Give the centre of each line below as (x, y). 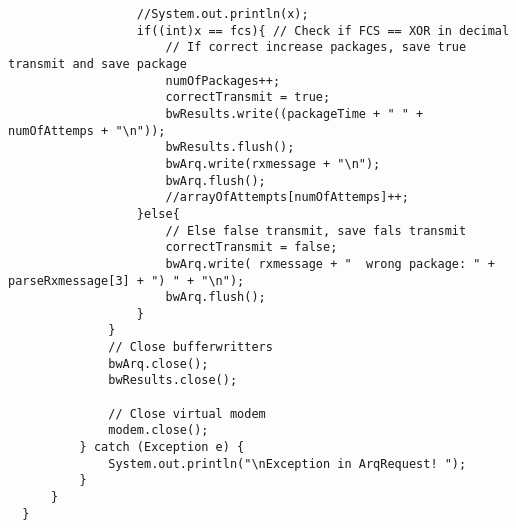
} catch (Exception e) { (162, 447)
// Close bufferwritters (190, 347)
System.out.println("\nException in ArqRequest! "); (287, 463)
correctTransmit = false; (251, 247)
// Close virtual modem (187, 413)
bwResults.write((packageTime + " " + (294, 113)
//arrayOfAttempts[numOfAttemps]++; (287, 197)
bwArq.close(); (158, 363)
